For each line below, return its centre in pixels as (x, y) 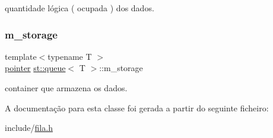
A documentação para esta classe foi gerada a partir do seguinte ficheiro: (137, 107)
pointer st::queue (35, 68)
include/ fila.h (29, 128)
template (21, 56)
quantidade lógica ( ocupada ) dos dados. (80, 8)
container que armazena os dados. (66, 88)
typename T (70, 56)
